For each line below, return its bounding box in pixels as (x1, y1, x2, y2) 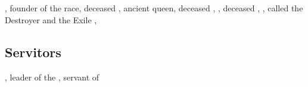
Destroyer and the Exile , (5, 13, 97, 26)
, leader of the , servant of (5, 70, 99, 83)
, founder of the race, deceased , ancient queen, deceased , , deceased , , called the (5, 2, 303, 14)
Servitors (5, 42, 61, 61)
